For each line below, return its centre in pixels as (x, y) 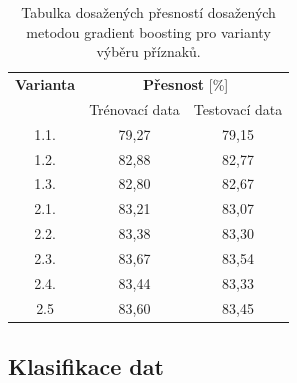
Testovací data (238, 108)
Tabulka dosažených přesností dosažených (148, 12)
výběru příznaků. (148, 51)
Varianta (45, 84)
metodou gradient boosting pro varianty (148, 31)
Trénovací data (134, 108)
